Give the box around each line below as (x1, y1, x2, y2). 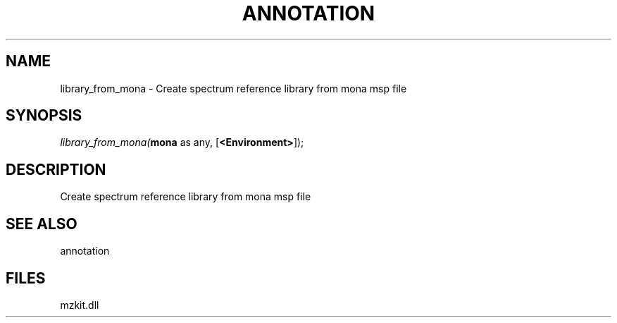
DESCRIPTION (6, 160, 106, 178)
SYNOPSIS (6, 106, 82, 125)
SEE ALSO (6, 214, 77, 233)
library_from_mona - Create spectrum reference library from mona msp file (60, 82, 407, 95)
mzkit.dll (60, 298, 99, 311)
